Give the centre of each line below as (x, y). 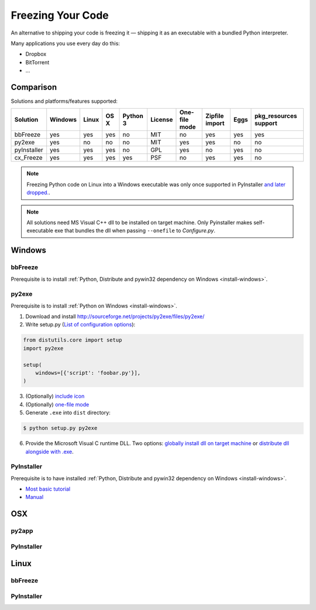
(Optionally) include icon (55, 396)
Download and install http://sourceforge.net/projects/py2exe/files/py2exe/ (115, 316)
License (162, 120)
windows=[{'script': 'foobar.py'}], (88, 373)
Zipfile (215, 116)
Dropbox (36, 54)
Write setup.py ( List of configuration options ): (80, 325)
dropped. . (38, 192)
